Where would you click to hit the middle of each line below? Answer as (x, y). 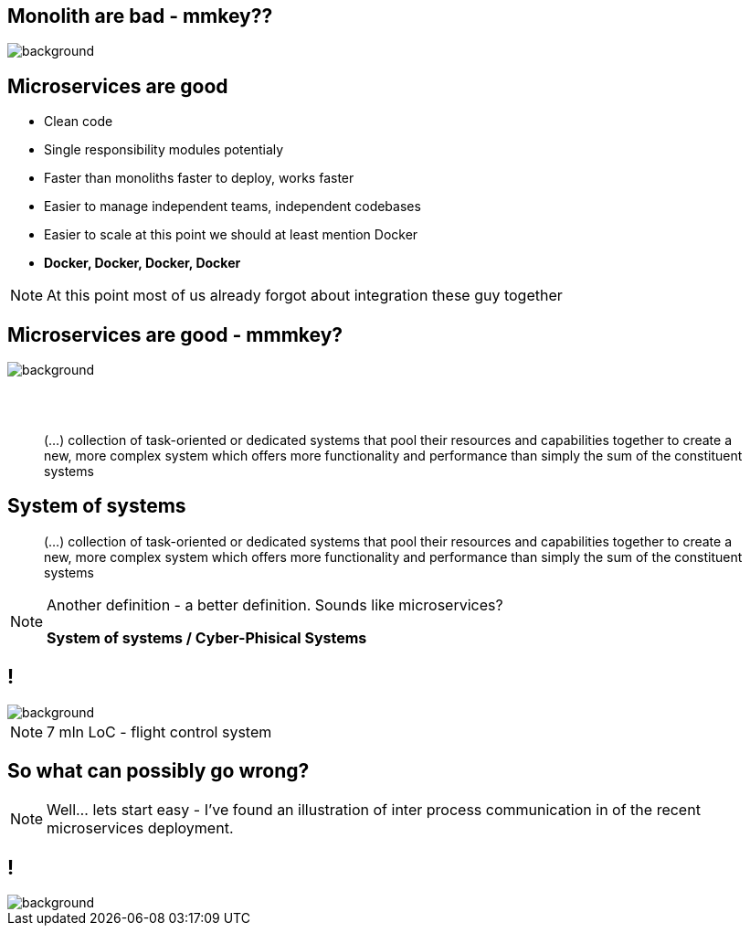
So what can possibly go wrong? (158, 771)
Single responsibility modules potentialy (164, 150)
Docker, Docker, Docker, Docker (143, 263)
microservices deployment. (140, 828)
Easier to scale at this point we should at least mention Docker (231, 235)
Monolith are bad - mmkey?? (140, 16)
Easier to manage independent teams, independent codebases (232, 207)
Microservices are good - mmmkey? (175, 334)
